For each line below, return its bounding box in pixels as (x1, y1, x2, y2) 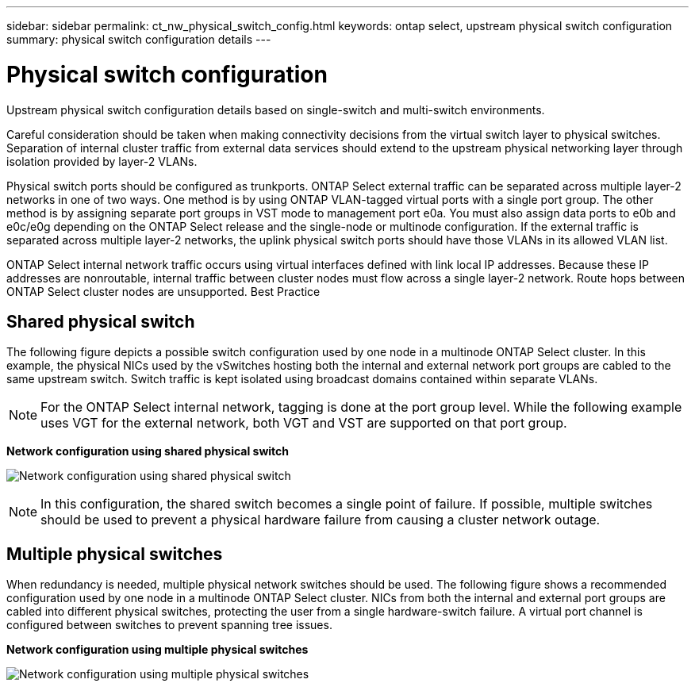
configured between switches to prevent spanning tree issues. (6, 618, 332, 632)
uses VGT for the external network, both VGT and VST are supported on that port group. (40, 415, 567, 432)
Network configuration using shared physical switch (6, 444, 290, 459)
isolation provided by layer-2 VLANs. (6, 154, 198, 168)
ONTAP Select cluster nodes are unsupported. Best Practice (6, 284, 321, 298)
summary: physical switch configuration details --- (6, 33, 271, 46)
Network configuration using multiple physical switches (6, 643, 309, 657)
